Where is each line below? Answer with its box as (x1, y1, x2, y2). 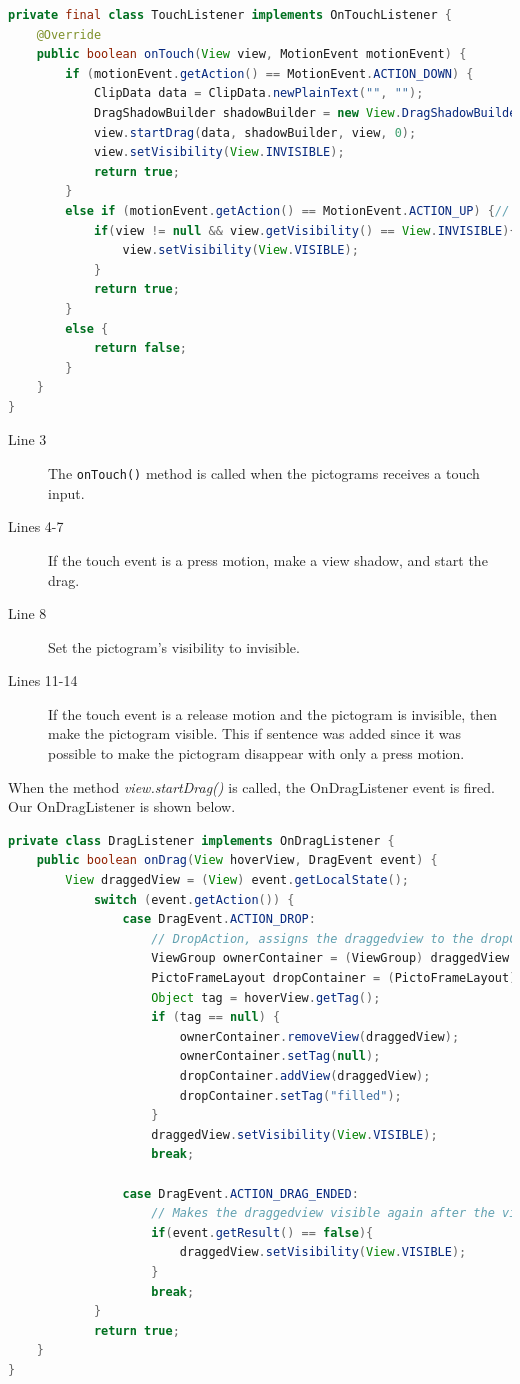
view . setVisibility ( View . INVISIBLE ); (93, 145, 345, 160)
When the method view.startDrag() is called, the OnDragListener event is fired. (8, 776, 495, 797)
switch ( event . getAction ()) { (93, 892, 295, 907)
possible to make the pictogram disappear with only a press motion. (48, 743, 465, 764)
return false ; (93, 341, 187, 356)
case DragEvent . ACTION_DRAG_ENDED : (122, 1186, 359, 1201)
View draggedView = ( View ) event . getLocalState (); (65, 873, 410, 888)
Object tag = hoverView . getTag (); (151, 990, 381, 1005)
